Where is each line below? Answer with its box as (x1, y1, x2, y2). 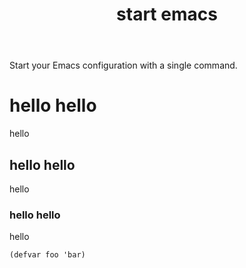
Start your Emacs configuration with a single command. (9, 59, 238, 72)
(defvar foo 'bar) (9, 250, 86, 260)
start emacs (116, 3, 218, 26)
